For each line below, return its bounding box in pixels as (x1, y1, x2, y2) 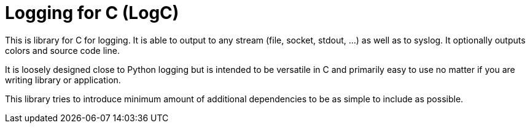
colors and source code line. (5, 45, 120, 56)
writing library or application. (5, 74, 121, 85)
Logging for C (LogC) (5, 2, 179, 23)
